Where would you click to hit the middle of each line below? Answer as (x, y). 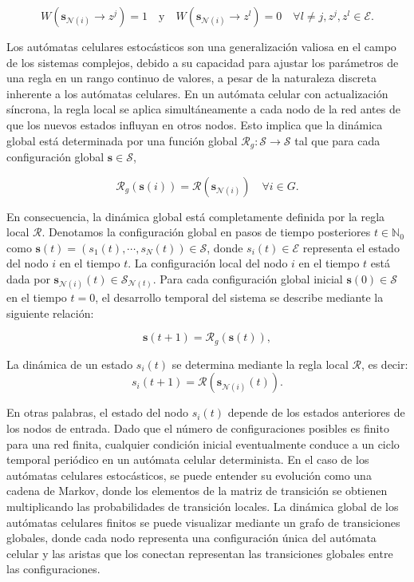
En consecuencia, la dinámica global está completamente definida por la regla (196, 216)
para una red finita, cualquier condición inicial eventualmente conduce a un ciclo (203, 443)
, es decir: (384, 364)
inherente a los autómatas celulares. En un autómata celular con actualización (197, 93)
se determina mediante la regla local (260, 364)
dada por (28, 278)
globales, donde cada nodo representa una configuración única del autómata (191, 538)
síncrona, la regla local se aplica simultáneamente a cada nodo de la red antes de (203, 109)
